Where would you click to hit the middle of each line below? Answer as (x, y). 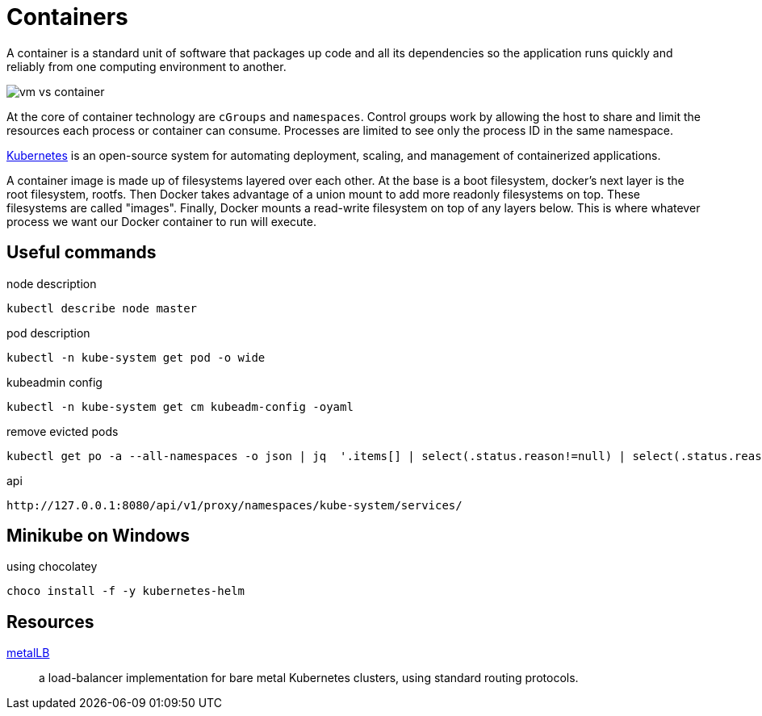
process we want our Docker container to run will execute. (161, 221)
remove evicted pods (63, 431)
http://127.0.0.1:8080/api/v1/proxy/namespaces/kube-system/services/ (234, 505)
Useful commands (82, 253)
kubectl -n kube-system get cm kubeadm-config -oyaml (180, 406)
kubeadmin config (54, 382)
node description (52, 283)
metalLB (28, 653)
